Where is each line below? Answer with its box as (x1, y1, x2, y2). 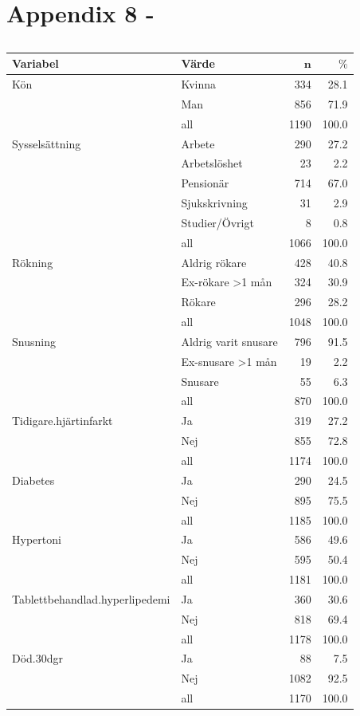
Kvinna (181, 75, 217, 92)
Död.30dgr (12, 650, 64, 667)
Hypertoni (12, 531, 61, 548)
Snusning (12, 332, 56, 349)
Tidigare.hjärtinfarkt (12, 412, 113, 429)
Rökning (12, 254, 53, 270)
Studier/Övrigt (181, 214, 254, 230)
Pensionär (181, 175, 229, 191)
